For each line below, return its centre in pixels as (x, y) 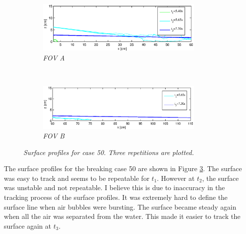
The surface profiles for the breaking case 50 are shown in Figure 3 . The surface (123, 168)
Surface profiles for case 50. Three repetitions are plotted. (109, 152)
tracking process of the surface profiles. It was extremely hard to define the (116, 197)
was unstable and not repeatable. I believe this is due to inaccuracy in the (114, 187)
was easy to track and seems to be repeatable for (77, 178)
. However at (176, 178)
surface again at (28, 225)
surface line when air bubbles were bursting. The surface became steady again (120, 206)
